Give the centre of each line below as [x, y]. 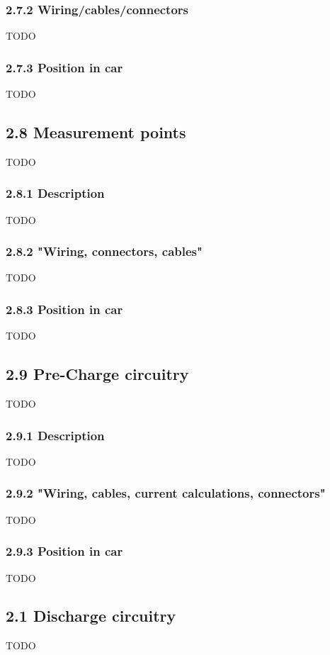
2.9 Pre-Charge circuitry [97, 374]
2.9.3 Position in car [64, 551]
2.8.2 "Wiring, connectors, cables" [104, 251]
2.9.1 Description [55, 435]
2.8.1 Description [55, 193]
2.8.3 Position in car [64, 309]
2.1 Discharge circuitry [91, 616]
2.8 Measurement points [96, 132]
